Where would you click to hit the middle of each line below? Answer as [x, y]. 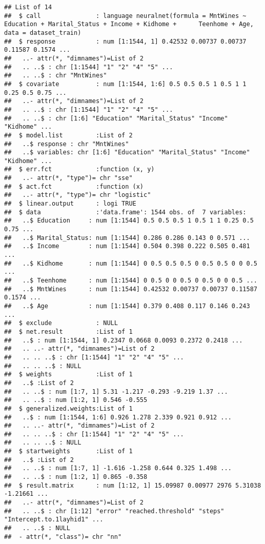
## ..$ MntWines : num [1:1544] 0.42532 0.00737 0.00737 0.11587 [131, 289]
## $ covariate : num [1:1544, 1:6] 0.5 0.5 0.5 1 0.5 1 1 [125, 84]
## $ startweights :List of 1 [68, 451]
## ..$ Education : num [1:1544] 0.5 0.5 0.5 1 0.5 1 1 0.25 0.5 [129, 221]
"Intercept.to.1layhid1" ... [54, 520]
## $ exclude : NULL [61, 323]
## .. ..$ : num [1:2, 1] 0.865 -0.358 [76, 477]
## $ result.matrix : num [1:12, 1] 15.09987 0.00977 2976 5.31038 [133, 485]
